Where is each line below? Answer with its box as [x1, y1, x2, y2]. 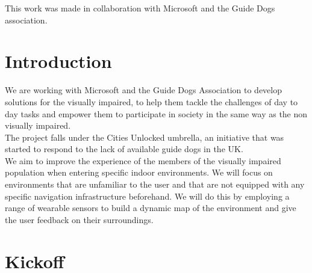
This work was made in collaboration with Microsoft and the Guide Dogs [5, 2, 275, 14]
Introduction [5, 49, 112, 73]
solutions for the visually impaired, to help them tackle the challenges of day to [5, 95, 298, 108]
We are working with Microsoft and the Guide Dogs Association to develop [5, 84, 282, 96]
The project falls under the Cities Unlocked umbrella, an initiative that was [5, 130, 284, 143]
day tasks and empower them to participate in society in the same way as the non [5, 107, 308, 120]
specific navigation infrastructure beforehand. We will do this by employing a [5, 189, 290, 202]
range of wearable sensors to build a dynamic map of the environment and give [5, 201, 296, 214]
